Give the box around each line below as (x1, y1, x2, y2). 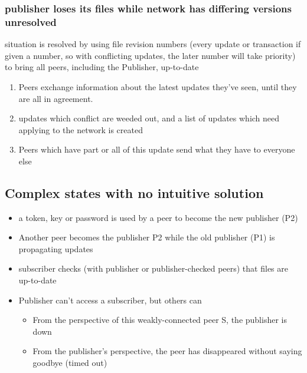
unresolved (5, 14, 57, 29)
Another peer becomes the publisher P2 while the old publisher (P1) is (18, 231, 275, 243)
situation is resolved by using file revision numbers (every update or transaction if (5, 38, 301, 50)
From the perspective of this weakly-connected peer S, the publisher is (32, 313, 287, 326)
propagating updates (18, 242, 93, 255)
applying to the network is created (18, 123, 143, 136)
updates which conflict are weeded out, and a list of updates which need (18, 112, 280, 124)
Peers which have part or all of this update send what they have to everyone (18, 143, 295, 156)
